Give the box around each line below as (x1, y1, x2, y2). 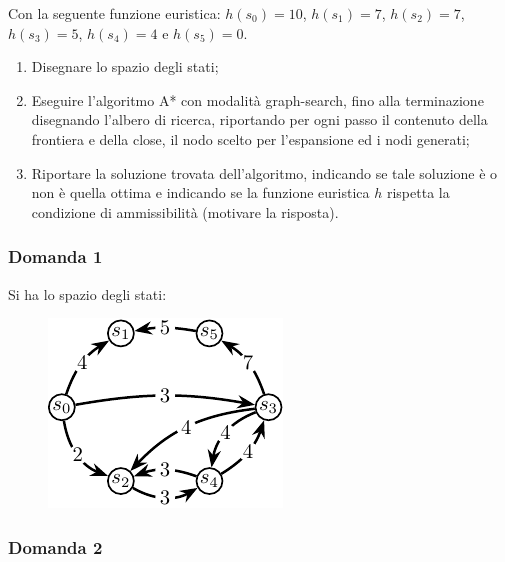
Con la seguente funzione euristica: (8, 3, 221, 23)
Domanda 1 (8, 244, 103, 269)
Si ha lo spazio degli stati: (8, 283, 167, 304)
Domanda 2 (8, 534, 103, 559)
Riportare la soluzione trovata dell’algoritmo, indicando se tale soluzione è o (31, 162, 498, 183)
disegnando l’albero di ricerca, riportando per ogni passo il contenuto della (31, 109, 488, 130)
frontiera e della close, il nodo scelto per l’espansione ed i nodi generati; (31, 128, 470, 149)
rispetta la (386, 182, 450, 203)
